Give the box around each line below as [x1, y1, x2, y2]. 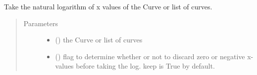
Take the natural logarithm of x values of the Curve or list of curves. [4, 1, 212, 11]
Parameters [23, 18, 58, 28]
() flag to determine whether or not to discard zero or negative [55, 51, 245, 61]
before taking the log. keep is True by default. [76, 61, 215, 71]
